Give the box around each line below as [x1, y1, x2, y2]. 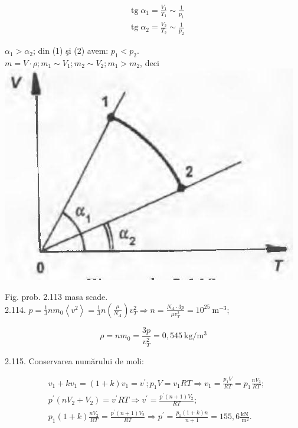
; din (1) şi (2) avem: [32, 44, 109, 57]
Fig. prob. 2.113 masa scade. [5, 290, 108, 303]
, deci [140, 56, 159, 68]
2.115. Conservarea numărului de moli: [5, 354, 144, 367]
